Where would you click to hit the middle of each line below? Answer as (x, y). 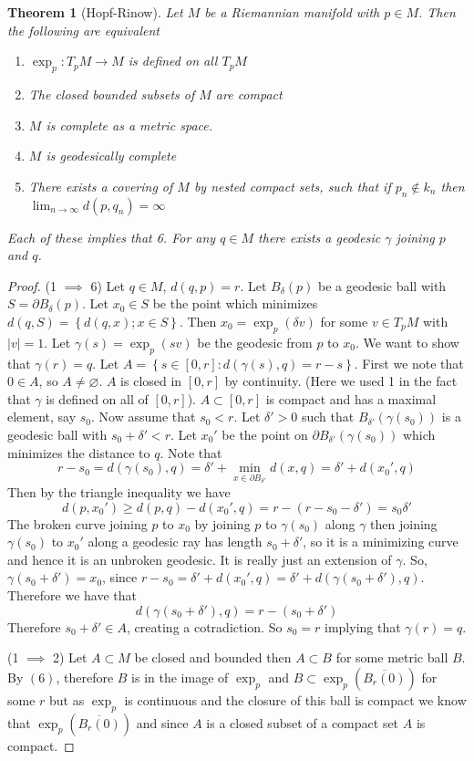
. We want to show (407, 342)
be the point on (265, 434)
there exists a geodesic (319, 237)
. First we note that (409, 363)
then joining (404, 523)
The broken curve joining (77, 523)
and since (162, 722)
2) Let (70, 657)
